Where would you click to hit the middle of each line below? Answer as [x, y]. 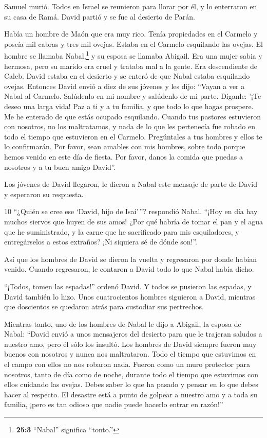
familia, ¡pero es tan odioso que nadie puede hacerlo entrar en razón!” [114, 404]
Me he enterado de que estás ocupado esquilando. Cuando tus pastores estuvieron [132, 116]
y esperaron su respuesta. [44, 194]
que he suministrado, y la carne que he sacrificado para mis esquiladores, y [122, 231]
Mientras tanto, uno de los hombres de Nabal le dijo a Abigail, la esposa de [123, 323]
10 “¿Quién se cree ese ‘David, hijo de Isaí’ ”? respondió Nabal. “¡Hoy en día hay [131, 211]
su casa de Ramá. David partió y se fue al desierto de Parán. [100, 16]
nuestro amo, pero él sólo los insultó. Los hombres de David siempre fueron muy [130, 344]
